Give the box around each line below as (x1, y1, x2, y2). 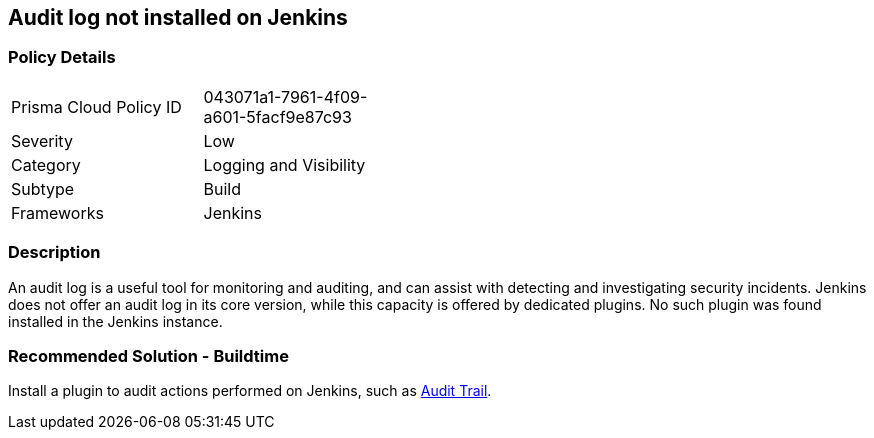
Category (11, 154, 81, 175)
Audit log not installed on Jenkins (8, 5, 348, 30)
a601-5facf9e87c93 (203, 106, 352, 127)
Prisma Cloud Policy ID (11, 96, 182, 117)
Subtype (11, 178, 75, 199)
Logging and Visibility (203, 154, 366, 175)
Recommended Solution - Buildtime (8, 345, 289, 366)
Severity (11, 130, 73, 151)
